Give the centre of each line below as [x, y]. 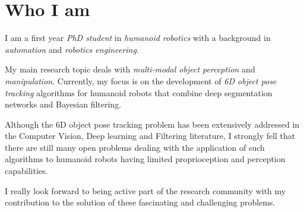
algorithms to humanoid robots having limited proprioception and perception [145, 159]
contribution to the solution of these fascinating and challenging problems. [140, 202]
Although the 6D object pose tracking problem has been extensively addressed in [152, 124]
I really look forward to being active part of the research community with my [145, 190]
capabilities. [26, 171]
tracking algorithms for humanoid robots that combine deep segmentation [139, 92]
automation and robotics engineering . [72, 49]
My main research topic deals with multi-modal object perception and [130, 69]
